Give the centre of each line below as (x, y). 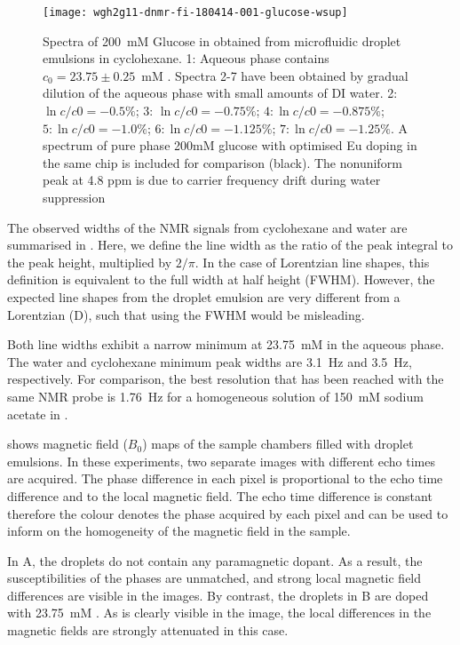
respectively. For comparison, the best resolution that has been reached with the (226, 379)
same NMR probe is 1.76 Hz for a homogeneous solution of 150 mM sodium (215, 396)
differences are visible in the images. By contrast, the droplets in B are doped (218, 595)
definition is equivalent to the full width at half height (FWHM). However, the (221, 279)
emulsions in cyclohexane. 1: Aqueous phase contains (186, 58)
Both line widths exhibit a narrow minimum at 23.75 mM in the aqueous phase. (226, 344)
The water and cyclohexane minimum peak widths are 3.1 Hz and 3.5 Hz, (210, 361)
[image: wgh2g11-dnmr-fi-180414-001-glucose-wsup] (195, 12)
